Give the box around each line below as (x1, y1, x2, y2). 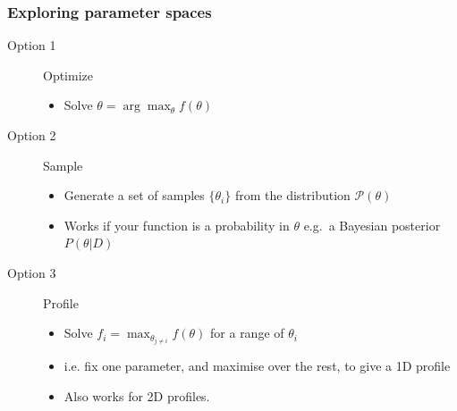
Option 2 (7, 126, 56, 144)
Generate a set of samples (63, 186, 205, 205)
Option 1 (7, 36, 56, 55)
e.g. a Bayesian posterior (303, 215, 441, 234)
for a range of (210, 323, 284, 342)
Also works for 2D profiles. (63, 386, 210, 405)
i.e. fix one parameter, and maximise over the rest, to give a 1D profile (63, 356, 451, 375)
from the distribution (234, 186, 351, 205)
